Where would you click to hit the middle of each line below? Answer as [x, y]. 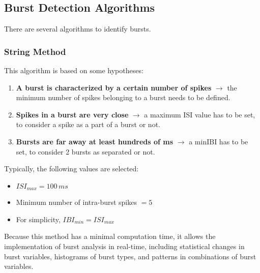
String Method [35, 51]
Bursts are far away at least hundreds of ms [95, 141]
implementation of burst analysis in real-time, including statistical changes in [124, 246]
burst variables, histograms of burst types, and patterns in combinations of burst [130, 256]
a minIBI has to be [219, 141]
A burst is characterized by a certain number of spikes [114, 87]
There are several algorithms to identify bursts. [78, 29]
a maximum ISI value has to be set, [200, 114]
